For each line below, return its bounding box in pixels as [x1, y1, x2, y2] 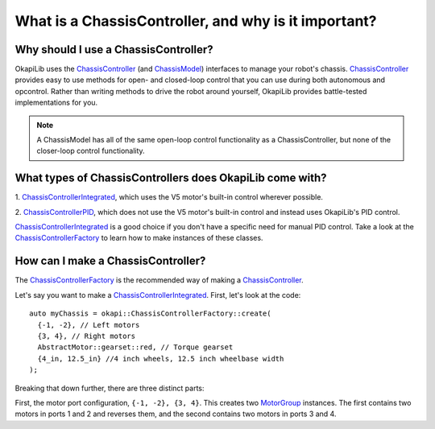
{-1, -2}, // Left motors [37, 320, 140, 329]
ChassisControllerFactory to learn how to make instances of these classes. [14, 233, 263, 243]
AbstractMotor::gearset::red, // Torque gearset [37, 343, 234, 352]
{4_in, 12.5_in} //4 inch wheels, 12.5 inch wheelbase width [37, 354, 284, 363]
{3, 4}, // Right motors [37, 331, 136, 340]
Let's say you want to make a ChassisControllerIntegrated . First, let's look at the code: [14, 290, 301, 299]
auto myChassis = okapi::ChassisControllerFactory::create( [29, 309, 271, 318]
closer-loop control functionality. [36, 146, 145, 156]
